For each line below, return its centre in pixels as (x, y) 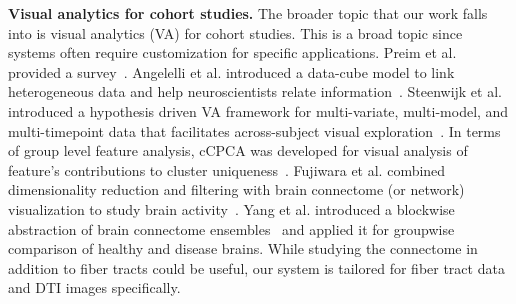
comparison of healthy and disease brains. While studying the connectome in (243, 248)
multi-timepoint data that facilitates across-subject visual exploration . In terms (254, 130)
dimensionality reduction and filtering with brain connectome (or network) (236, 189)
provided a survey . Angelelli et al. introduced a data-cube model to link (231, 71)
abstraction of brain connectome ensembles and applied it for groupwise (231, 228)
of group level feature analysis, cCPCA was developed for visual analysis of (238, 150)
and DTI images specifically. (94, 287)
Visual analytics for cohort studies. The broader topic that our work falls (248, 13)
